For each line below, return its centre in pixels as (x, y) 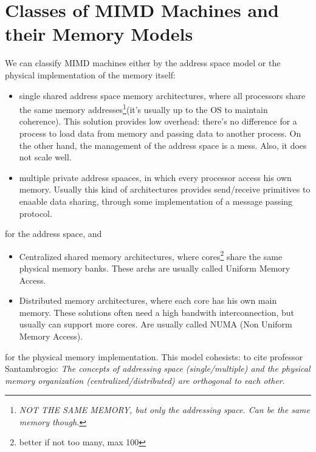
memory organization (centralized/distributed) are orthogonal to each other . (145, 380)
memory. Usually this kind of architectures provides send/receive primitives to (165, 189)
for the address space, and (53, 234)
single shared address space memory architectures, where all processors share (162, 95)
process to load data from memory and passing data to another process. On (160, 133)
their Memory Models (99, 34)
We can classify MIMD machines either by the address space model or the (143, 63)
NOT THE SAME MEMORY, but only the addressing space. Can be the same (164, 410)
